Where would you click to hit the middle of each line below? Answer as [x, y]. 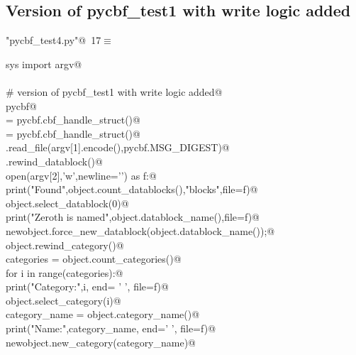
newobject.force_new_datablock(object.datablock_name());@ [140, 230]
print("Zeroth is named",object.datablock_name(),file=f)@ [133, 217]
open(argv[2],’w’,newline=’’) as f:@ [81, 175]
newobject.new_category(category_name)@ [101, 342]
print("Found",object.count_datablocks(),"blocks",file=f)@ [132, 189]
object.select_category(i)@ [63, 300]
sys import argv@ [44, 64]
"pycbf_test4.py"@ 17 [54, 40]
